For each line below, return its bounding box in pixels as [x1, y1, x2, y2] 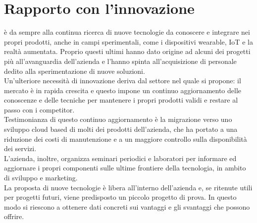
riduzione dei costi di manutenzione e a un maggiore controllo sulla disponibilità [4, 133, 247, 144]
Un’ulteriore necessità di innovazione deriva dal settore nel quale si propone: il [4, 75, 241, 86]
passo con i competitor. [4, 104, 75, 114]
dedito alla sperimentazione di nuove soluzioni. [4, 65, 145, 76]
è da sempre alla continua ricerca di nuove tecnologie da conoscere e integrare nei [4, 27, 250, 37]
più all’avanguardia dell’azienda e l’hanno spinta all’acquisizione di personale [4, 56, 237, 66]
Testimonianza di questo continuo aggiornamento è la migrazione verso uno [4, 114, 232, 124]
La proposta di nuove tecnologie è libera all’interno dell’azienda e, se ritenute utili [4, 182, 253, 192]
